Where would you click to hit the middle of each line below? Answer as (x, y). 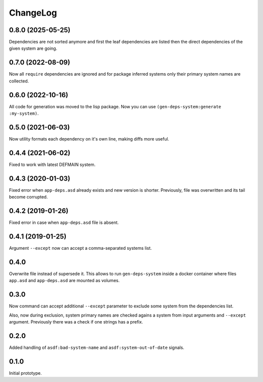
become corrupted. (28, 197)
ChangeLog (33, 13)
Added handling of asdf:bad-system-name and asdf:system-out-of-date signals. (97, 347)
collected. (19, 81)
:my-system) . (24, 113)
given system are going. (33, 48)
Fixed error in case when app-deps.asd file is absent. (64, 222)
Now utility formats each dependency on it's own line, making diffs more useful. (89, 139)
